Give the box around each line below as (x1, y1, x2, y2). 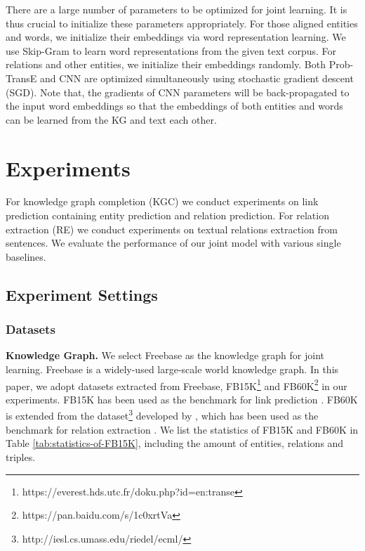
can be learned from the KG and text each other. (6, 112, 217, 127)
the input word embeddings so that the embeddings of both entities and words (6, 98, 343, 113)
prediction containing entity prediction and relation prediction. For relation (6, 208, 329, 223)
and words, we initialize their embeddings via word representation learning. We (6, 30, 346, 44)
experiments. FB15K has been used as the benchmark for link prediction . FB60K (6, 391, 358, 406)
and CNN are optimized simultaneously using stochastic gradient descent (39, 70, 354, 85)
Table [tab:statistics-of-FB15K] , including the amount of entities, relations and (6, 436, 344, 450)
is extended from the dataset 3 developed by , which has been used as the (6, 406, 319, 423)
